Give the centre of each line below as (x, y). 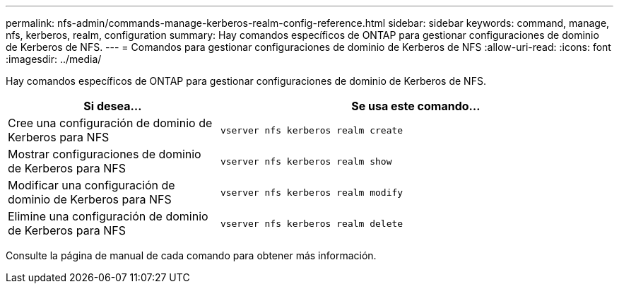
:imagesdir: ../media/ (54, 59)
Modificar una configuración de (92, 185)
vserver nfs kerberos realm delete (312, 223)
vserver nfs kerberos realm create (312, 130)
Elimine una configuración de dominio (108, 216)
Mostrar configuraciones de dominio (105, 154)
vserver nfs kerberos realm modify (312, 192)
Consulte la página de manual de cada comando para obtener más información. (191, 255)
